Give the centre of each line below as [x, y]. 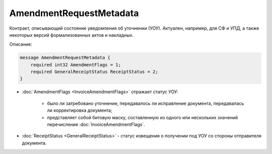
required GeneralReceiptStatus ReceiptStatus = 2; [94, 72]
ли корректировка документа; [80, 110]
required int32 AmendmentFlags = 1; [76, 65]
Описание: [21, 44]
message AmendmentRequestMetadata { [65, 58]
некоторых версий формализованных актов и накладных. [71, 35]
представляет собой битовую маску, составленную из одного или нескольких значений [143, 117]
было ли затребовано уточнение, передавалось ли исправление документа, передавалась [146, 103]
